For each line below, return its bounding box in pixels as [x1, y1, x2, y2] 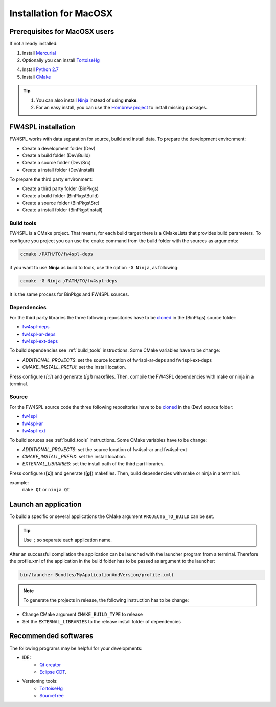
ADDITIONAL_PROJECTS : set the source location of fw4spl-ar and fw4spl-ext [22, 446, 187, 453]
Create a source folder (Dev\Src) [22, 159, 91, 166]
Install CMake [22, 74, 51, 80]
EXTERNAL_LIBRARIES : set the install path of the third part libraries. [22, 460, 165, 467]
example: [9, 479, 29, 485]
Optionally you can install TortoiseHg [22, 57, 100, 63]
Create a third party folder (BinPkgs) [22, 185, 99, 192]
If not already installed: [9, 41, 58, 47]
